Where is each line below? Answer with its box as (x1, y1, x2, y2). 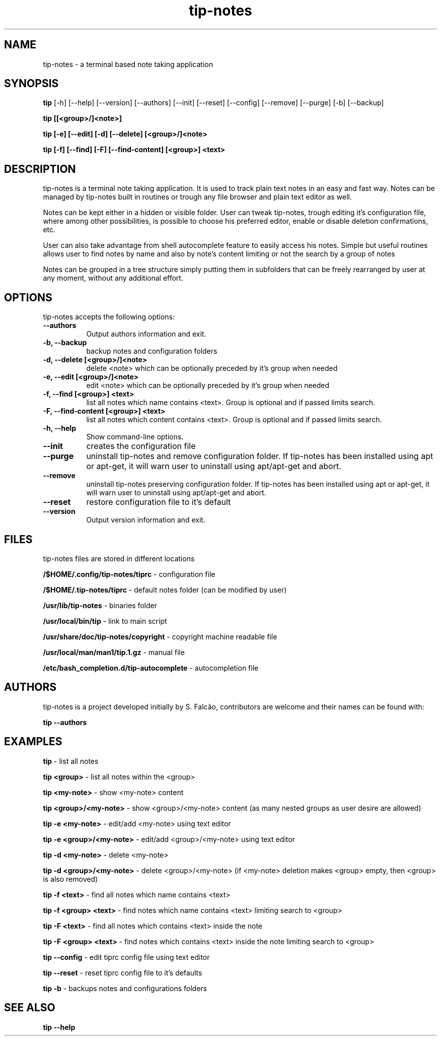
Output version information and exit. (86, 515, 205, 525)
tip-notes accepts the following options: (43, 312, 175, 321)
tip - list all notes (43, 756, 99, 765)
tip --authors (43, 718, 87, 727)
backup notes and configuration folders (86, 347, 217, 356)
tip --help (43, 1022, 76, 1031)
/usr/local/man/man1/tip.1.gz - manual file (43, 647, 185, 657)
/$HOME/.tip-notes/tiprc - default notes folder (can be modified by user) (43, 585, 287, 594)
